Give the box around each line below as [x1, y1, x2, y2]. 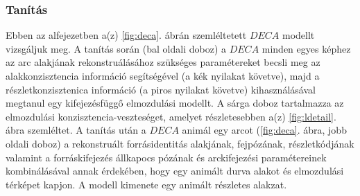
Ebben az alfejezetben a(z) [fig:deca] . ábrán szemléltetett [6, 28, 247, 42]
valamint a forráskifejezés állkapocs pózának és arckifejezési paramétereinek [6, 150, 327, 164]
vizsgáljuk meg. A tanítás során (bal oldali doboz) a [6, 41, 227, 55]
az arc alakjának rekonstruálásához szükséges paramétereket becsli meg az [6, 55, 320, 69]
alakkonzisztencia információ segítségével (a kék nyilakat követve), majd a [6, 69, 320, 82]
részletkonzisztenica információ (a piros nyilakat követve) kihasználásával [6, 82, 316, 96]
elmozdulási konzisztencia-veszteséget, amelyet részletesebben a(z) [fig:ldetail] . [6, 109, 336, 123]
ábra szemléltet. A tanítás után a [6, 123, 146, 137]
